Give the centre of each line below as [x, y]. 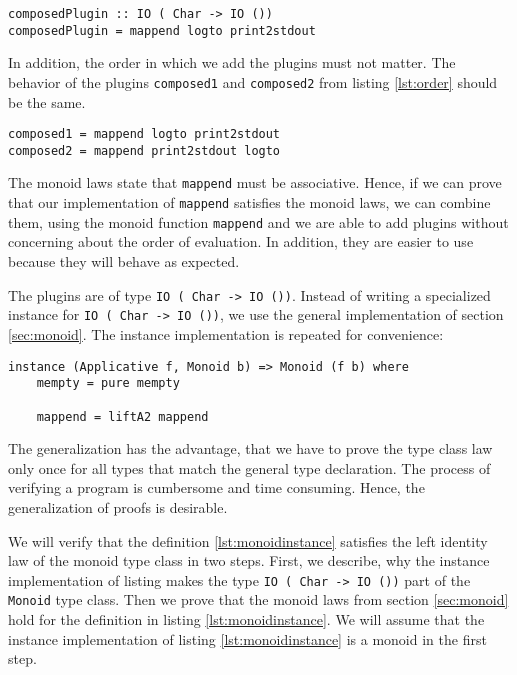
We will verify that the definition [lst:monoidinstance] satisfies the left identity [248, 540]
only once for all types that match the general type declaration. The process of [249, 467]
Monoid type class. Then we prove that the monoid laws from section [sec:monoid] [258, 599]
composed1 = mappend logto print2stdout [144, 134]
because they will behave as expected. [124, 261]
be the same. [47, 101]
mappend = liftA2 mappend [122, 416]
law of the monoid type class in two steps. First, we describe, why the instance [249, 560]
